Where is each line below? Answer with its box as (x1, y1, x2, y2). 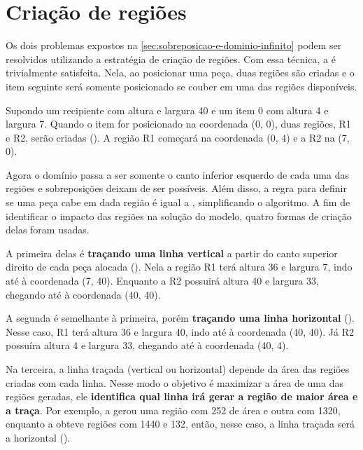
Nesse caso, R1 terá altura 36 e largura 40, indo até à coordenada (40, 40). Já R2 (6, 324, 354, 339)
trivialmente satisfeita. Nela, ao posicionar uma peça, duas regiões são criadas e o (6, 65, 355, 80)
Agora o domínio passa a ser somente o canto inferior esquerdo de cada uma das (6, 167, 349, 182)
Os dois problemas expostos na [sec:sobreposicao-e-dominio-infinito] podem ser (6, 38, 342, 53)
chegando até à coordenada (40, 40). (6, 287, 161, 301)
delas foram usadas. (6, 222, 90, 237)
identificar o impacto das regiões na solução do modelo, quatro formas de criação (6, 208, 352, 223)
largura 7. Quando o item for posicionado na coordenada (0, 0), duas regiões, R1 (6, 116, 351, 131)
